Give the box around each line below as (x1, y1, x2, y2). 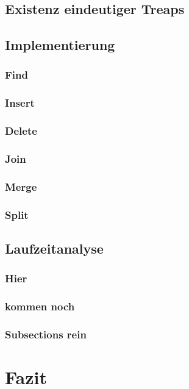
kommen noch (5, 299, 75, 314)
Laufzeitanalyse (5, 239, 104, 258)
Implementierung (5, 35, 115, 54)
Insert (5, 95, 35, 110)
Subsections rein (5, 327, 87, 342)
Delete (5, 123, 37, 138)
